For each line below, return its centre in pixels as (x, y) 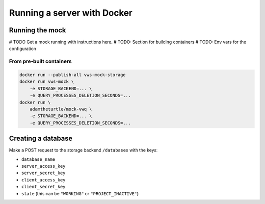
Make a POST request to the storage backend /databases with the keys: (83, 150)
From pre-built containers (40, 61)
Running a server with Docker (71, 13)
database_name (38, 159)
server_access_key (43, 166)
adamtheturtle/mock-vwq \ (61, 109)
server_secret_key (43, 173)
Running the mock (38, 30)
